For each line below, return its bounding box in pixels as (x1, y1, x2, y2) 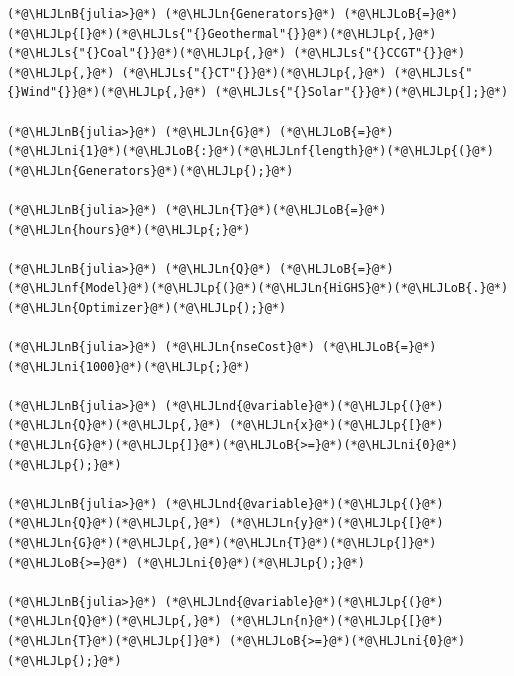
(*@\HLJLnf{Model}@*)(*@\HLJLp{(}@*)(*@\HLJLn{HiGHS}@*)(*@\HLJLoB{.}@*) (7, 281, 509, 296)
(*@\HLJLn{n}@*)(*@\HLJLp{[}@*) (228, 614, 444, 629)
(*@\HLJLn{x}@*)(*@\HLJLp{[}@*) (228, 418, 444, 433)
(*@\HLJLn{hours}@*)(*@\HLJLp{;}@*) (7, 222, 251, 237)
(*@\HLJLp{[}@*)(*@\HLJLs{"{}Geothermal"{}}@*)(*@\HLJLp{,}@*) (7, 26, 437, 41)
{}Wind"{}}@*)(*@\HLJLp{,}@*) (7, 85, 208, 100)
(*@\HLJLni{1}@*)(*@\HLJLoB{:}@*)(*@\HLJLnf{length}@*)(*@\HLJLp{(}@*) (7, 144, 494, 159)
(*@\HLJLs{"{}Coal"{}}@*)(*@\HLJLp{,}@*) (7, 46, 287, 61)
